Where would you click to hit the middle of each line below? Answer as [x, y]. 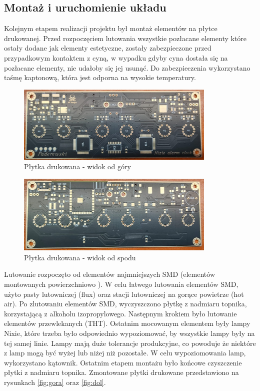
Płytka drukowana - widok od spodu [80, 257]
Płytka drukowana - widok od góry [77, 166]
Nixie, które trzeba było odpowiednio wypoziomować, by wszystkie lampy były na [129, 333]
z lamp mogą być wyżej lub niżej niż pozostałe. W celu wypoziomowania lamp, [125, 353]
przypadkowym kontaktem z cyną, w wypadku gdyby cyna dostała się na [116, 57]
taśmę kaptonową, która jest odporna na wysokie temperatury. [100, 77]
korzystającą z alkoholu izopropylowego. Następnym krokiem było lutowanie [120, 313]
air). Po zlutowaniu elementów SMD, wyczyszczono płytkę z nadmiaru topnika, [125, 304]
